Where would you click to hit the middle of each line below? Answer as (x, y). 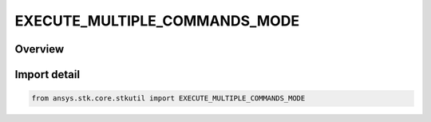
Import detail (47, 75)
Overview (40, 49)
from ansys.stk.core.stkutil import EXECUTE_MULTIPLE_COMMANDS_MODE (168, 98)
